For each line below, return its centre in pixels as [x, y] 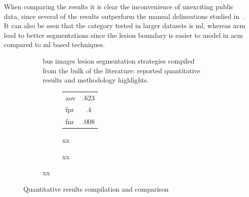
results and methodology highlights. [96, 80]
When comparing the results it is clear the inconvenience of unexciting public [119, 6]
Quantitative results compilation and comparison [96, 189]
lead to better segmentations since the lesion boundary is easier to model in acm [124, 35]
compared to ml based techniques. [54, 44]
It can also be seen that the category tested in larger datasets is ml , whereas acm [125, 25]
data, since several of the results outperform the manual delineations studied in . [124, 16]
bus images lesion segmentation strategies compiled [119, 60]
